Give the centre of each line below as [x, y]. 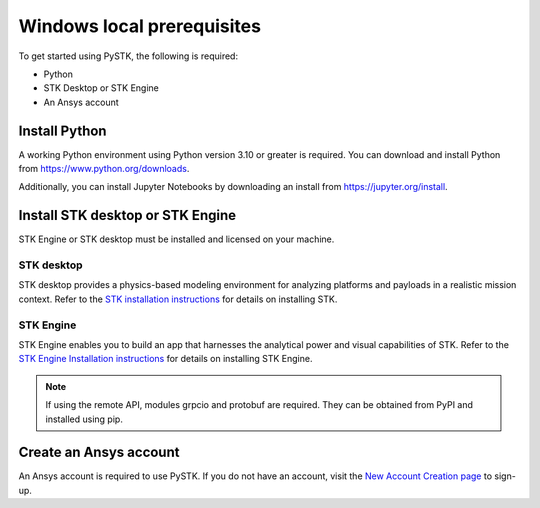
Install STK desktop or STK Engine [127, 215]
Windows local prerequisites [140, 26]
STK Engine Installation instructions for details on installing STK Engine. [165, 359]
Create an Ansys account [99, 452]
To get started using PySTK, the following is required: [128, 56]
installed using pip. [84, 419]
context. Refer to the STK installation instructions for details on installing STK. [178, 299]
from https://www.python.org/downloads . [104, 169]
